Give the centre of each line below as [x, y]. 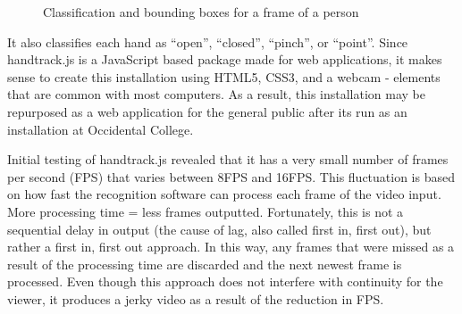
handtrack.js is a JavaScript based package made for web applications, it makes [225, 59]
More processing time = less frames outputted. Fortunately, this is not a [206, 211]
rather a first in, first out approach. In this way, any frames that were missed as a [231, 247]
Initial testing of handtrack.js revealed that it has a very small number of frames [228, 159]
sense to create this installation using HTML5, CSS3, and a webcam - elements [224, 76]
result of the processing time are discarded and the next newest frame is [205, 264]
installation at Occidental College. [101, 129]
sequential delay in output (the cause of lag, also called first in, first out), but [219, 229]
